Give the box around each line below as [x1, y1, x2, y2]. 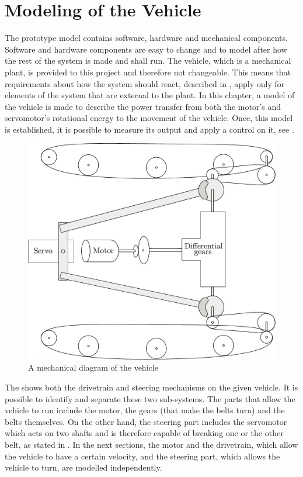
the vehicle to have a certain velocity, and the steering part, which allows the [5, 450, 280, 462]
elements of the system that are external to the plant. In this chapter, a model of [5, 89, 295, 101]
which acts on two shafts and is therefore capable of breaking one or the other [5, 427, 284, 439]
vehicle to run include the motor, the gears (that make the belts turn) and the [5, 404, 285, 416]
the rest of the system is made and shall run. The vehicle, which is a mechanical [5, 54, 291, 67]
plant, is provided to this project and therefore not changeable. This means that [5, 65, 291, 78]
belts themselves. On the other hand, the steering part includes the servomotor [5, 415, 287, 427]
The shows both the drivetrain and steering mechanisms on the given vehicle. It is [5, 381, 298, 393]
